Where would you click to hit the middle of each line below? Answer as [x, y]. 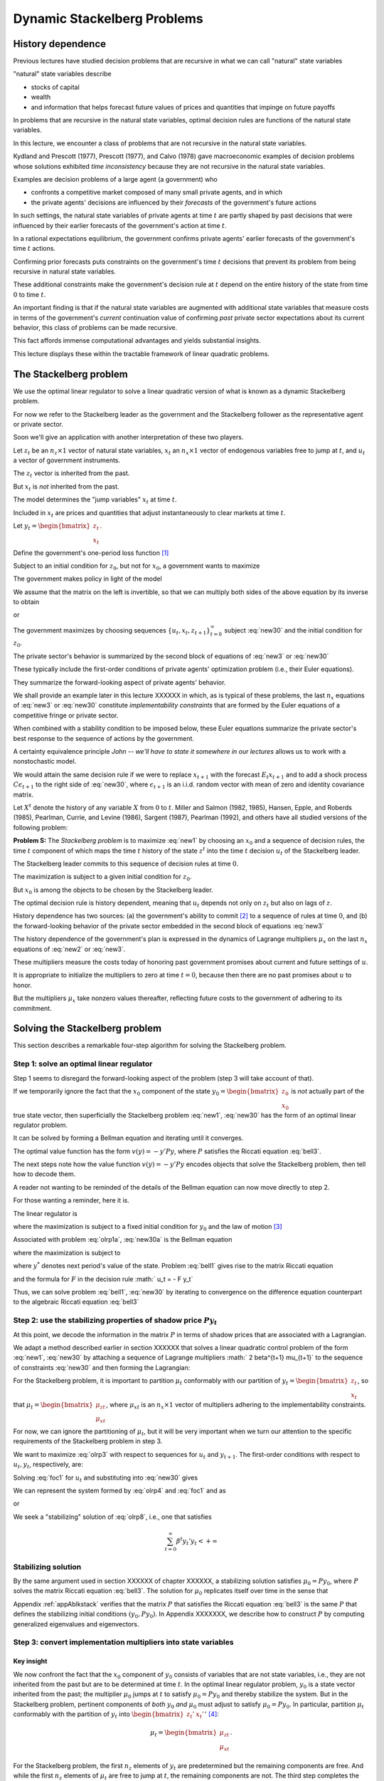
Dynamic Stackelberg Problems [108, 19]
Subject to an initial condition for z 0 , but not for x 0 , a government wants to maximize [137, 566]
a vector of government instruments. [67, 460]
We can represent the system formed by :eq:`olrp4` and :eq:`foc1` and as [120, 1491]
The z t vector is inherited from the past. [71, 474]
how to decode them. [44, 1174]
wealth [41, 97]
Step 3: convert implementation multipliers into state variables [123, 1642]
